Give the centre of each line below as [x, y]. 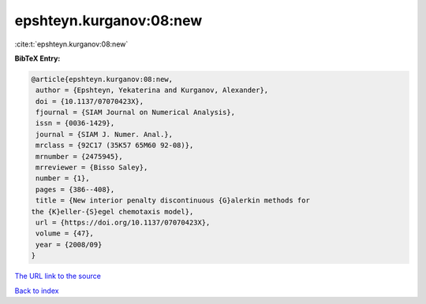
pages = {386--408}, [75, 189]
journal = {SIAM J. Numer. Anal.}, [105, 134]
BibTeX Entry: [37, 58]
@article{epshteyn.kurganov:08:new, [102, 79]
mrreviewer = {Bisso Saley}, [92, 168]
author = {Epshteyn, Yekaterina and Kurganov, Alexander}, [152, 90]
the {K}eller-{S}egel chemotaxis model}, [112, 211]
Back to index [37, 291]
